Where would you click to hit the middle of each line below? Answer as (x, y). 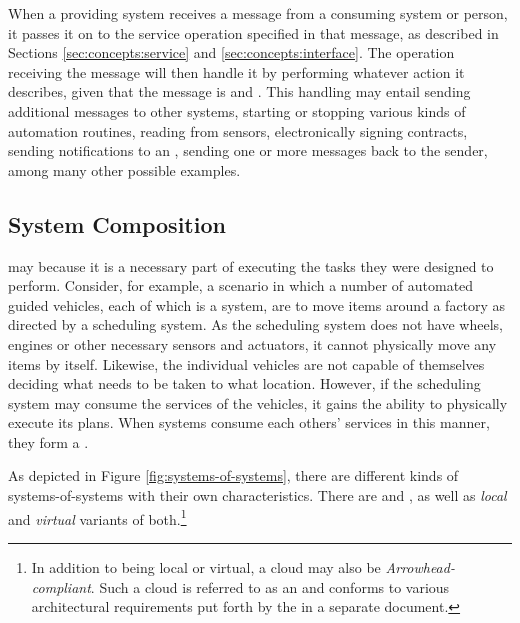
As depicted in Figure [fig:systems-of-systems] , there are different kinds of (233, 475)
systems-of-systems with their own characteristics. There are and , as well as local (257, 495)
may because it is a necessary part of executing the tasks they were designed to (251, 265)
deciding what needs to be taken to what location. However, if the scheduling (244, 383)
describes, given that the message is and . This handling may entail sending (239, 91)
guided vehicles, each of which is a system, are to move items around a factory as (257, 304)
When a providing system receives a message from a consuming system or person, (258, 13)
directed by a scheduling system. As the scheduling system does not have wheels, (255, 324)
